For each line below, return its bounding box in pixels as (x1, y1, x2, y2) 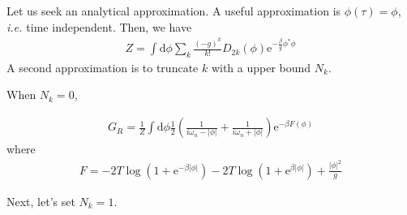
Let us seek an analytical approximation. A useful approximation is (6, 2, 341, 19)
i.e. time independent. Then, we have (6, 18, 192, 35)
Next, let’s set (6, 192, 75, 209)
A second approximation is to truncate (6, 58, 199, 75)
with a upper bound (211, 58, 311, 75)
